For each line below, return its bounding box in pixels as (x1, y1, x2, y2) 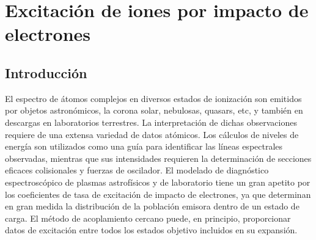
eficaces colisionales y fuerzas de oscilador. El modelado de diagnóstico (5, 164, 269, 176)
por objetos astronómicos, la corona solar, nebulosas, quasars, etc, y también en (5, 104, 303, 117)
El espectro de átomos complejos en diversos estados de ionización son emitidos (5, 92, 302, 104)
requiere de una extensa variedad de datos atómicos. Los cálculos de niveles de (5, 128, 299, 140)
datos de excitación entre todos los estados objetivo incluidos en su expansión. (5, 224, 298, 236)
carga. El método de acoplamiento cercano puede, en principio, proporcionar (5, 211, 291, 224)
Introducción (5, 63, 87, 82)
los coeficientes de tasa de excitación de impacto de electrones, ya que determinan (5, 187, 311, 200)
